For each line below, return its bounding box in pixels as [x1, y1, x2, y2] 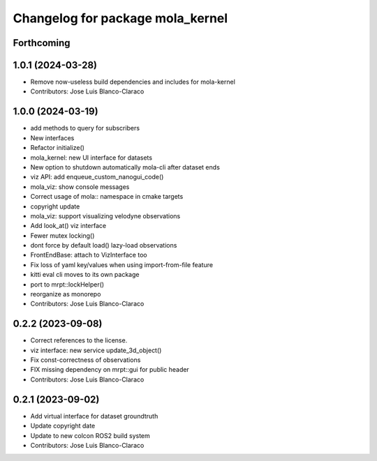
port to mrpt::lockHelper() [30, 280, 105, 289]
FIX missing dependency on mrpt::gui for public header [30, 365, 190, 374]
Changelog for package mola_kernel [13, 10, 228, 26]
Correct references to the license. [30, 336, 128, 345]
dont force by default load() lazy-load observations [30, 241, 177, 250]
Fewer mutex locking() [30, 231, 95, 240]
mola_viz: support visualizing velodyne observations [30, 211, 181, 220]
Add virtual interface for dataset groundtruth [30, 411, 158, 420]
